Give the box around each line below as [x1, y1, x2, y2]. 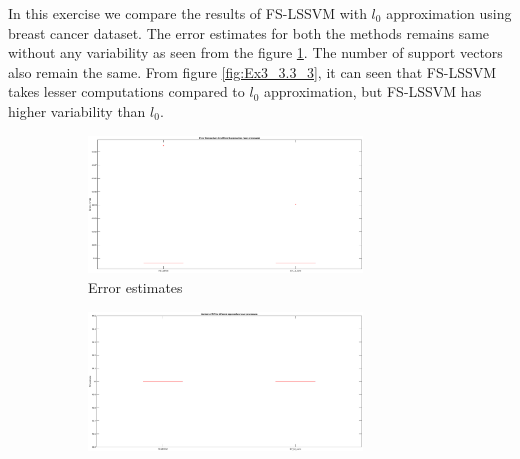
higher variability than [8, 100, 146, 121]
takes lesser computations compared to [8, 81, 245, 102]
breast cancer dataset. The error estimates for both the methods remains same [8, 22, 490, 43]
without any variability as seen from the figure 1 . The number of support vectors [8, 42, 503, 63]
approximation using [386, 3, 512, 23]
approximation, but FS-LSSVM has [264, 81, 482, 102]
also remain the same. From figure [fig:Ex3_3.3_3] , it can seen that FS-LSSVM [8, 61, 497, 82]
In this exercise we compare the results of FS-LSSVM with [8, 3, 367, 23]
